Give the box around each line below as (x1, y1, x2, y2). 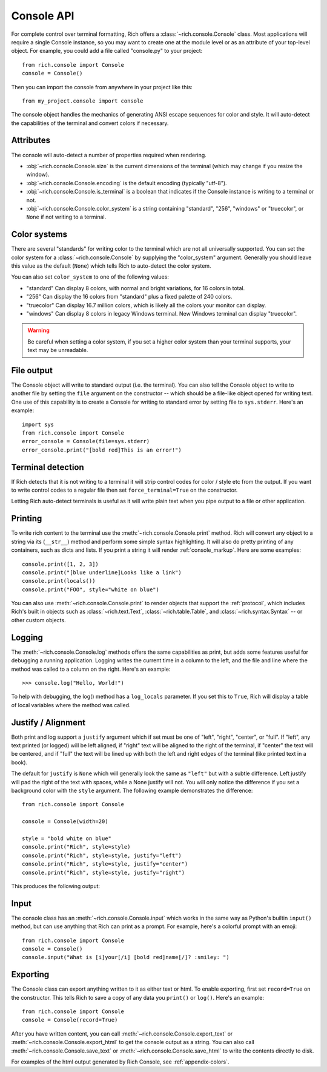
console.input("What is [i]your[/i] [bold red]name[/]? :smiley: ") (22, 954, 230, 961)
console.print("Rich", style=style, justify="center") (22, 861, 188, 867)
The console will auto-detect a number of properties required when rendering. (11, 151, 207, 158)
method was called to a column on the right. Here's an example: (11, 665, 171, 673)
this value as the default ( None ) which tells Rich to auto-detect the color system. (11, 262, 211, 270)
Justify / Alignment (11, 717, 86, 728)
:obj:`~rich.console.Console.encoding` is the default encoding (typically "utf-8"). (26, 179, 227, 186)
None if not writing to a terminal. (26, 213, 107, 221)
